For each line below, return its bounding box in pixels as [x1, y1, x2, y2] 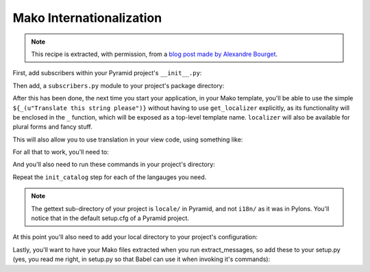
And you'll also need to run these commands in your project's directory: [12, 161, 215, 169]
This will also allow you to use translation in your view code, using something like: [12, 135, 243, 144]
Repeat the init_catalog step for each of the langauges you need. [12, 173, 207, 181]
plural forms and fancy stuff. [12, 123, 92, 131]
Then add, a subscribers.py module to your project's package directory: [12, 81, 225, 90]
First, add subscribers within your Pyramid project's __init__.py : [12, 69, 202, 77]
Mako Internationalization [12, 10, 162, 25]
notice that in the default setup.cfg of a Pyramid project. [31, 214, 190, 222]
